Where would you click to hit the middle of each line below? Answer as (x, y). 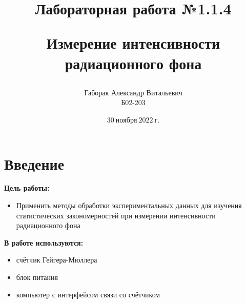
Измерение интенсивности (133, 43)
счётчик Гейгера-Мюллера (57, 260)
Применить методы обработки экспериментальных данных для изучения (129, 205)
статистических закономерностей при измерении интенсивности (116, 215)
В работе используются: (44, 242)
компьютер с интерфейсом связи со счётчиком (88, 294)
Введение (34, 163)
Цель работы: (27, 188)
